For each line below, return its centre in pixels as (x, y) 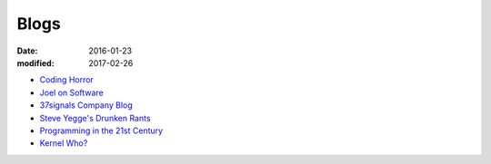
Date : (27, 51)
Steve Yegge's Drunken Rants (95, 118)
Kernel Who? (64, 143)
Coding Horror (67, 80)
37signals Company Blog (86, 105)
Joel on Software (71, 92)
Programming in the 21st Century (101, 130)
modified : (35, 63)
